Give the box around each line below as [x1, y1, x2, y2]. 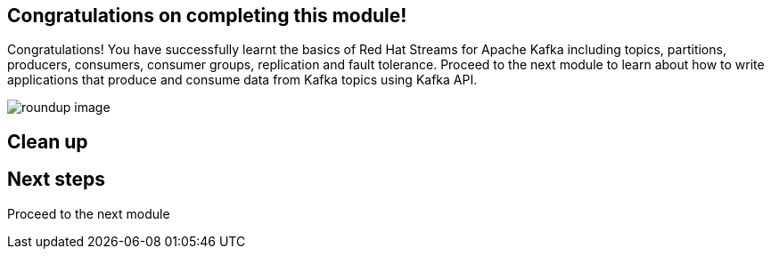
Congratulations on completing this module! [7, 4, 407, 27]
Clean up [7, 130, 88, 153]
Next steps [7, 168, 105, 191]
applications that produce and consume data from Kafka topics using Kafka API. [7, 72, 478, 88]
